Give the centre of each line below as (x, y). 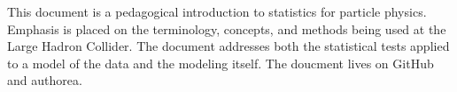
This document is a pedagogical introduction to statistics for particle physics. (217, 11)
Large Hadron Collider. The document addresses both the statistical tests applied (228, 46)
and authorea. (45, 80)
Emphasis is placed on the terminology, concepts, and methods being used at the (227, 28)
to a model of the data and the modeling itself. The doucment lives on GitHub (221, 63)
